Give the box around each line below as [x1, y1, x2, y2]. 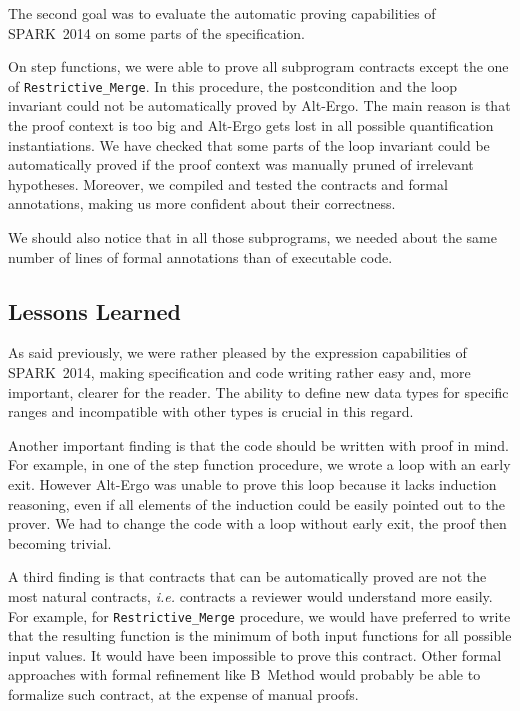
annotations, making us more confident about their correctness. [8, 193, 396, 214]
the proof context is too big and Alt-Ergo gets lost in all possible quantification [8, 115, 494, 136]
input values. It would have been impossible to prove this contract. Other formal [8, 644, 502, 665]
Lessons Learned [8, 295, 181, 326]
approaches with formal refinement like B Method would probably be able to [8, 664, 481, 685]
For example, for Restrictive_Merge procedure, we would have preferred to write [8, 605, 511, 626]
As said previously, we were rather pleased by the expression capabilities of [8, 342, 467, 363]
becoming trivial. [8, 532, 112, 553]
